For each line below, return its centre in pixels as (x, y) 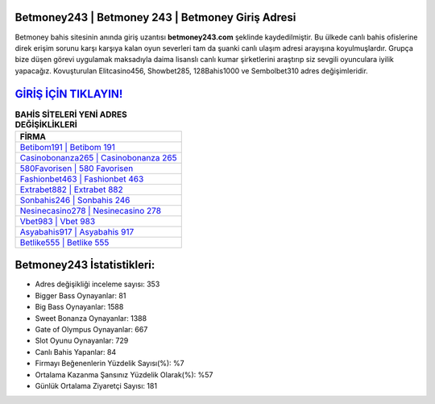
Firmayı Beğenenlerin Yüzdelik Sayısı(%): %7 (110, 364)
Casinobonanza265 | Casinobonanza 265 (98, 157)
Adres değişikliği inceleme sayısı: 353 (97, 284)
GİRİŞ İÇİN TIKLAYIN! (69, 94)
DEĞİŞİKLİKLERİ (46, 124)
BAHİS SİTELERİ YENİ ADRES (71, 115)
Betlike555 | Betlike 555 (64, 242)
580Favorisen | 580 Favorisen (77, 168)
